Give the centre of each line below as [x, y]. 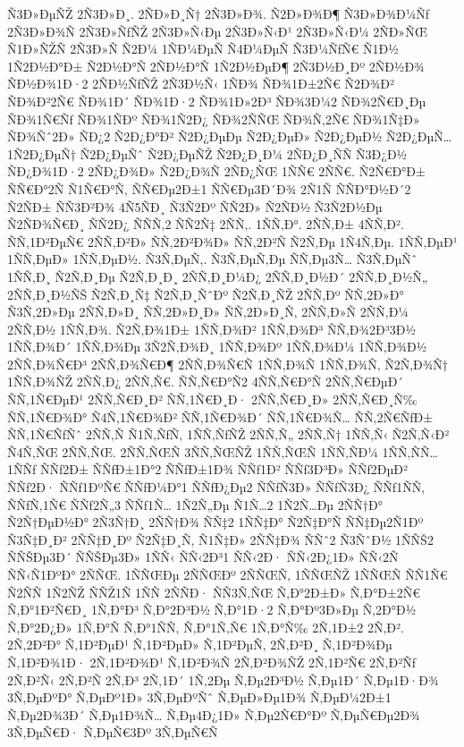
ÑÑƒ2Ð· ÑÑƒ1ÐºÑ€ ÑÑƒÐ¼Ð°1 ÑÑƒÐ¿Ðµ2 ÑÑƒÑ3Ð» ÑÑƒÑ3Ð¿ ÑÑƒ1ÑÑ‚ [216, 487]
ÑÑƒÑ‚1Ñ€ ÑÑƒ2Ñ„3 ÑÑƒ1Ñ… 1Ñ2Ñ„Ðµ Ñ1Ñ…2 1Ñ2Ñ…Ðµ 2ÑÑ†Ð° [195, 504]
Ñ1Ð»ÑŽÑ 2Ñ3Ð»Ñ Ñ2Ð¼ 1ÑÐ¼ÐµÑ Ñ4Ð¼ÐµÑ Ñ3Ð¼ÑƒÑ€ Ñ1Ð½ [203, 49]
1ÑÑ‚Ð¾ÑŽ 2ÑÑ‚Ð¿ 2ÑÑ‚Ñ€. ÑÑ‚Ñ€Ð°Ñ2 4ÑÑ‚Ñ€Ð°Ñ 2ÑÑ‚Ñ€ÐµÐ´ [206, 382]
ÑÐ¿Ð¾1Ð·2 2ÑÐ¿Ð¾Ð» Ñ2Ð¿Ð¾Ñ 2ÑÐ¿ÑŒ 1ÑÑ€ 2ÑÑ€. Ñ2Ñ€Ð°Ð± [216, 171]
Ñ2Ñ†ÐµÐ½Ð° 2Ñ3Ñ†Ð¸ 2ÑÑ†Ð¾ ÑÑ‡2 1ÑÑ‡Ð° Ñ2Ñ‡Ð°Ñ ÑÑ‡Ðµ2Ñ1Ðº [215, 522]
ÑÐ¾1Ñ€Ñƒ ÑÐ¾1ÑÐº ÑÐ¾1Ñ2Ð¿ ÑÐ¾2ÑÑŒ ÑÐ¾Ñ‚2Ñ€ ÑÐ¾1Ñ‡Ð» [214, 119]
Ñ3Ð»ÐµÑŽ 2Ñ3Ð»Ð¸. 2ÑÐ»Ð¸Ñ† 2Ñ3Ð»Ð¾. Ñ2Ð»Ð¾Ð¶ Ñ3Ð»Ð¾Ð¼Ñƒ [219, 13]
